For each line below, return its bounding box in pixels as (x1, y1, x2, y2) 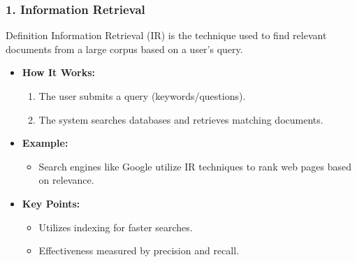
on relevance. (38, 173, 94, 187)
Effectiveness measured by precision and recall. (38, 243, 240, 258)
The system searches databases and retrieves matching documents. (38, 112, 323, 126)
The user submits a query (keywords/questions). (38, 89, 246, 103)
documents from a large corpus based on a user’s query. (6, 41, 243, 56)
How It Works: (22, 65, 96, 80)
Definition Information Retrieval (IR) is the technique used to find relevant (6, 28, 327, 43)
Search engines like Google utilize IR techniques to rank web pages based (38, 159, 352, 173)
